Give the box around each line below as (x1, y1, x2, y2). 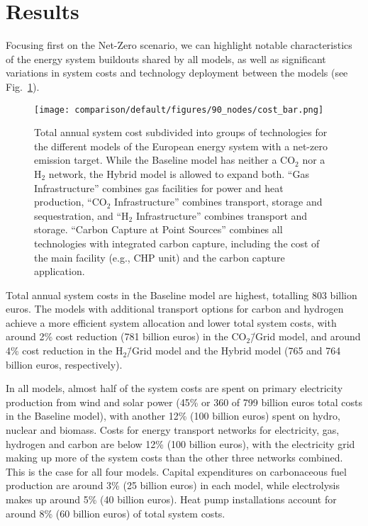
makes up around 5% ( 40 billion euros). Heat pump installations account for (6, 492, 337, 506)
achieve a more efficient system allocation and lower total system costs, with (6, 315, 337, 330)
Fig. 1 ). (6, 79, 40, 94)
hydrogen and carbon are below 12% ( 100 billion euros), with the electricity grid (6, 436, 355, 451)
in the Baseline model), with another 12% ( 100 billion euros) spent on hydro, (6, 408, 340, 423)
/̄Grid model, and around (250, 329, 361, 344)
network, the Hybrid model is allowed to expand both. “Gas (48, 166, 309, 181)
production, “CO (34, 194, 107, 209)
